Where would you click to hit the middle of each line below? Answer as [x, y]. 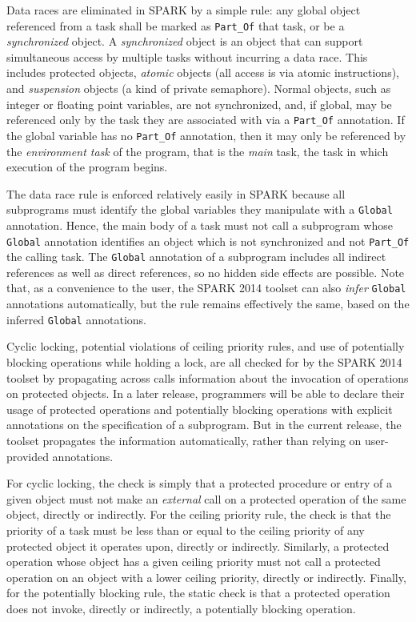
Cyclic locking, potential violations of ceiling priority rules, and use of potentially [206, 346]
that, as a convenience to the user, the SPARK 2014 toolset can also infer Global [206, 288]
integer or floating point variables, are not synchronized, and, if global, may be [199, 104]
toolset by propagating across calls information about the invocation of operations [208, 377]
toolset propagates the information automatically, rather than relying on [184, 440]
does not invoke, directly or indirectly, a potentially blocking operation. [181, 608]
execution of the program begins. [87, 167]
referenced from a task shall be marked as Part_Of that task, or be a [176, 25]
